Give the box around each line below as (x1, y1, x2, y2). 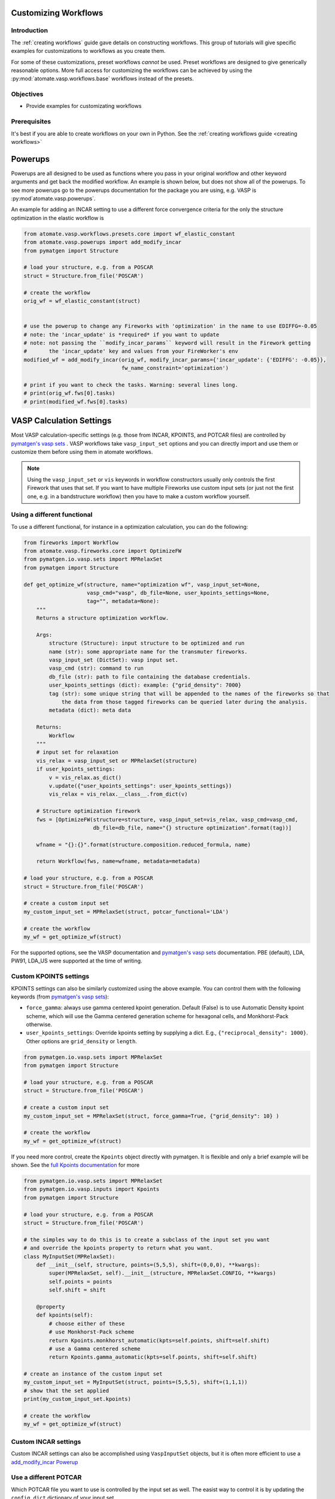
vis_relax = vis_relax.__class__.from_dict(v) (48, 791, 188, 797)
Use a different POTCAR (11, 1473, 82, 1482)
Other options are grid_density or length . (26, 1037, 138, 1045)
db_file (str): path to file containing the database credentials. (48, 673, 251, 680)
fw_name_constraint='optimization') (121, 365, 229, 372)
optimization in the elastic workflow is (11, 214, 104, 221)
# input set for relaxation (36, 749, 119, 755)
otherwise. (26, 1021, 53, 1028)
